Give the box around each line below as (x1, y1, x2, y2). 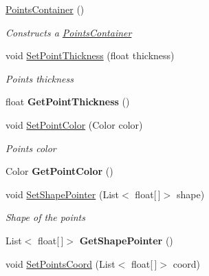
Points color (5, 140, 56, 155)
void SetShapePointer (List (5, 187, 120, 201)
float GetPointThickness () (5, 94, 130, 109)
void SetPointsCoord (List (5, 256, 115, 270)
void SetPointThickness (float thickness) (5, 48, 175, 63)
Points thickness (5, 71, 74, 85)
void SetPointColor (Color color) (5, 117, 143, 131)
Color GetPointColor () (5, 164, 113, 178)
